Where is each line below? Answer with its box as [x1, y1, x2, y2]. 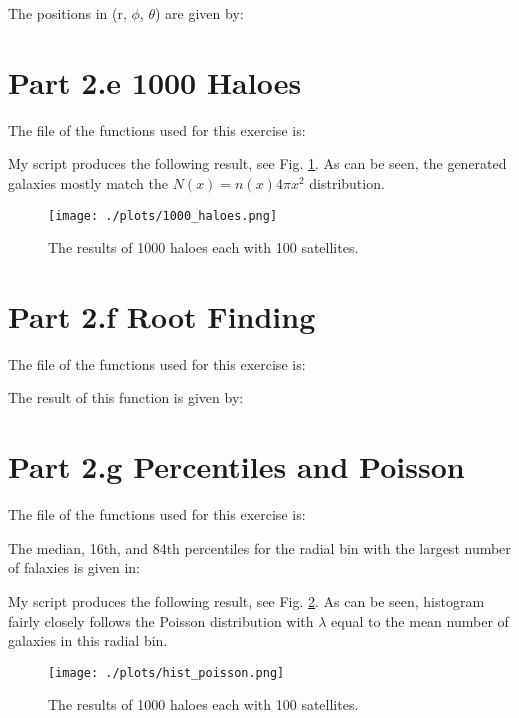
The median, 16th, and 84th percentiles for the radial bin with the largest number [8, 537, 511, 558]
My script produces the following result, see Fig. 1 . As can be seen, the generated [8, 153, 507, 174]
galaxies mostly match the [8, 172, 168, 193]
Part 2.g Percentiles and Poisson [8, 446, 465, 487]
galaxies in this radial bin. [8, 630, 168, 651]
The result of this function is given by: [8, 387, 244, 408]
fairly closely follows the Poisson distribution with [8, 610, 314, 631]
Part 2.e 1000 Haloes [8, 61, 302, 102]
